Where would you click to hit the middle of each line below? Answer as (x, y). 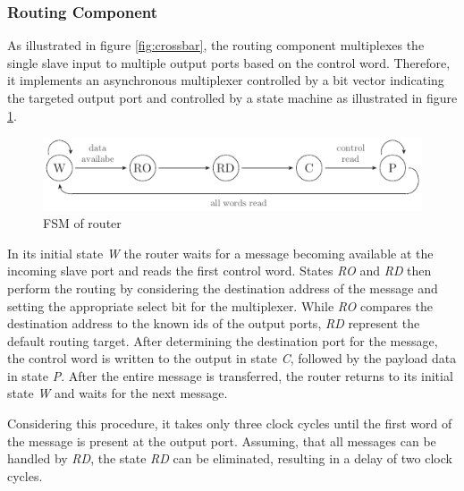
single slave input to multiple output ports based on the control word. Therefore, (229, 62)
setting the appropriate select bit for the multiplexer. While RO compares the (220, 305)
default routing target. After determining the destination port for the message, (223, 340)
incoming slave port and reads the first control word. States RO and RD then (219, 271)
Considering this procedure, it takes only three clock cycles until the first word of (230, 423)
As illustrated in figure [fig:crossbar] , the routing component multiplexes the (216, 45)
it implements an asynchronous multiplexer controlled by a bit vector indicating (226, 80)
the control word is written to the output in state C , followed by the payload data (232, 358)
